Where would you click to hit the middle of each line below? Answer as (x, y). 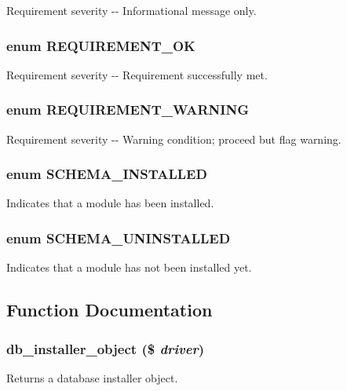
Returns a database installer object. (92, 377)
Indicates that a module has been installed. (110, 203)
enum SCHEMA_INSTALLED (107, 174)
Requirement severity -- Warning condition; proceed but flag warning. (174, 139)
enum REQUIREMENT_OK (101, 45)
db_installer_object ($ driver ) (106, 348)
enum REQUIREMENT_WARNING (128, 110)
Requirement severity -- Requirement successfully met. (137, 74)
